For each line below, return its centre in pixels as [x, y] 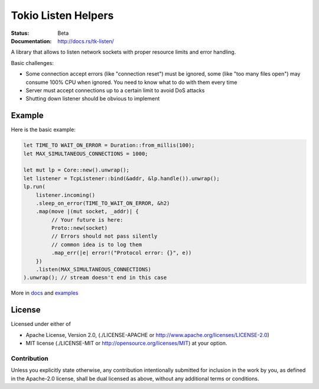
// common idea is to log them [96, 244]
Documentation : [31, 41]
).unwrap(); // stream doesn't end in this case [95, 278]
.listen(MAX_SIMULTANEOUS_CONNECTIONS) [94, 270]
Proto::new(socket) [79, 228]
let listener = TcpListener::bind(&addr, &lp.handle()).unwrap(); [121, 178]
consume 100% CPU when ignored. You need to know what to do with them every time [131, 82]
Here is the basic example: [43, 129]
